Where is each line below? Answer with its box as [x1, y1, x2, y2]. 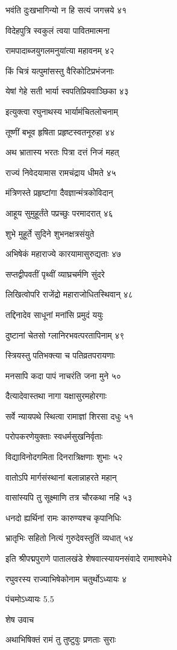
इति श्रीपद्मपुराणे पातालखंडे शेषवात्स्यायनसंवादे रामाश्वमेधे [5, 552, 172, 565]
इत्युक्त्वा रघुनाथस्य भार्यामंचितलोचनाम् [5, 105, 118, 117]
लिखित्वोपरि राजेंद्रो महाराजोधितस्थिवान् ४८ [5, 288, 133, 301]
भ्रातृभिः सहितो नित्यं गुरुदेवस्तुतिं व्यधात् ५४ [5, 531, 134, 544]
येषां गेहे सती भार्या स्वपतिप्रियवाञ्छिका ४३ [5, 85, 129, 97]
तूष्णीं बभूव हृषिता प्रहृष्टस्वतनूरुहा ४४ [5, 125, 115, 138]
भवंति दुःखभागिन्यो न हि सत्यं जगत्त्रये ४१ [5, 4, 127, 16]
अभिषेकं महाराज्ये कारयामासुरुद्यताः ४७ [5, 247, 122, 260]
